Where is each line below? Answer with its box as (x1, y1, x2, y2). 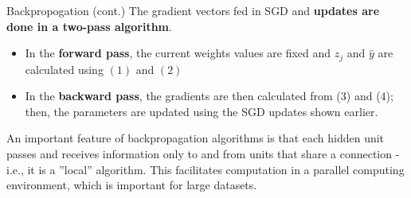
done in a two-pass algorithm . (6, 17, 172, 34)
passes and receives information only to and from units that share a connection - (6, 146, 400, 162)
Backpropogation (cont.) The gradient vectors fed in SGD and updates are (6, 2, 380, 18)
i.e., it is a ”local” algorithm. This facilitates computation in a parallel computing (6, 161, 405, 177)
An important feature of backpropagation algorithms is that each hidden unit (6, 130, 385, 146)
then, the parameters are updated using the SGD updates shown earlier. (25, 103, 378, 119)
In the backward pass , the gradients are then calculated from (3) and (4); (25, 87, 393, 104)
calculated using (25, 60, 104, 77)
